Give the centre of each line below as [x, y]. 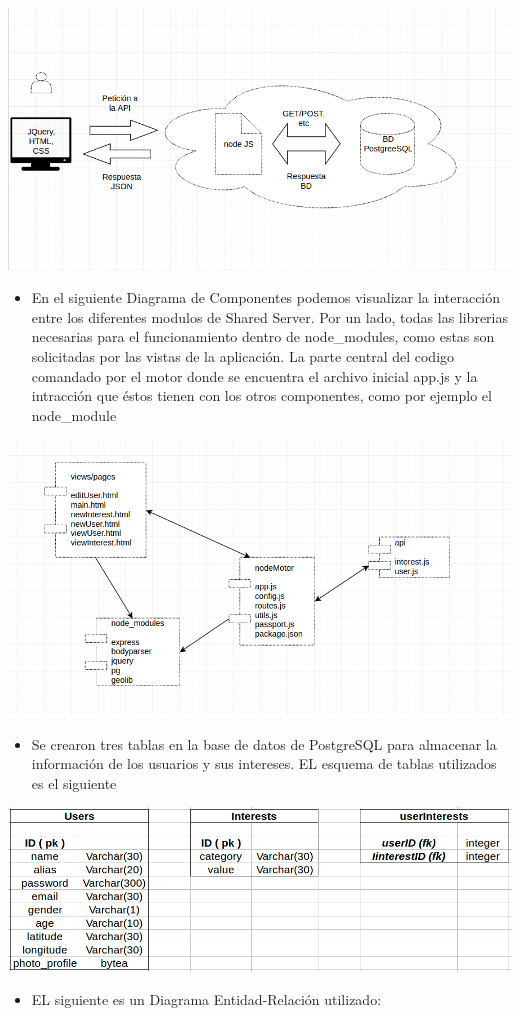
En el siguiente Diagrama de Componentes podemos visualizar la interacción [266, 297]
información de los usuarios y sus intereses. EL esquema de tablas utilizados [264, 763]
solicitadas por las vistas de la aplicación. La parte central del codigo [243, 355]
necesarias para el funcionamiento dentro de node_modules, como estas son [263, 336]
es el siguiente [74, 782]
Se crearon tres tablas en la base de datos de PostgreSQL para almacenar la [264, 743]
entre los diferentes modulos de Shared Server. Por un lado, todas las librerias [270, 316]
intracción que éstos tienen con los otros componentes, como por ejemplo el [261, 395]
